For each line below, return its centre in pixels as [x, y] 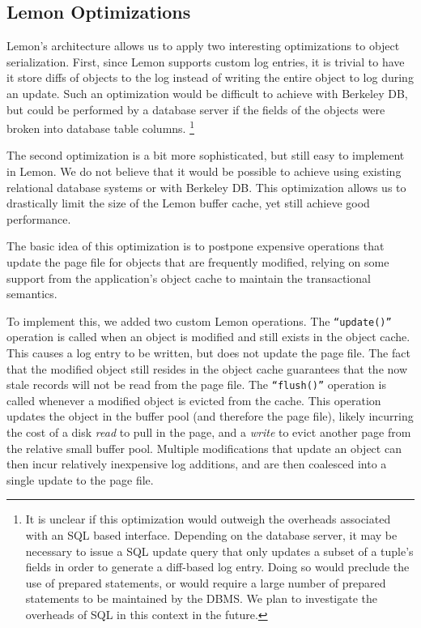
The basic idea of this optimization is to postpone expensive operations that [196, 246]
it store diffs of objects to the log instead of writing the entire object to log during [210, 77]
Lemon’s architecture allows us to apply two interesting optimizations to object [203, 46]
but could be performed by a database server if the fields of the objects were [196, 109]
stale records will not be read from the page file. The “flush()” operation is [196, 384]
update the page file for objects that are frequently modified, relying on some [198, 261]
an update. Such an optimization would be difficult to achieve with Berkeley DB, [207, 93]
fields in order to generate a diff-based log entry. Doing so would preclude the [217, 567]
